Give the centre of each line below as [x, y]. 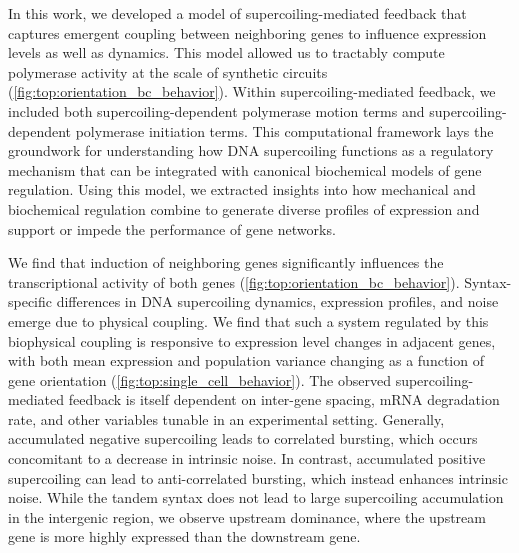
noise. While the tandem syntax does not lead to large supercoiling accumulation [256, 497]
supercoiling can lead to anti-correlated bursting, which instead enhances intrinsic [258, 477]
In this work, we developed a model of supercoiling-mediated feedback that [237, 13]
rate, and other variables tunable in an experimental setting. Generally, [226, 418]
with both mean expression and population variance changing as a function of [246, 360]
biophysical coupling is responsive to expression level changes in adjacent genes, [252, 340]
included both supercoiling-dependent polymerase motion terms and [216, 110]
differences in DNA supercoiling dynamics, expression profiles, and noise [277, 301]
